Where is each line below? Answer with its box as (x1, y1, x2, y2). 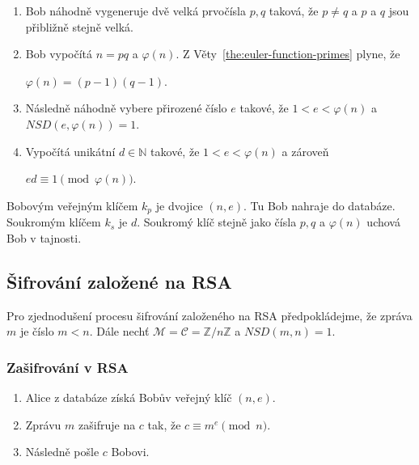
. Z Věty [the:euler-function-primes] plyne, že (176, 45, 400, 62)
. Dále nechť (89, 323, 150, 340)
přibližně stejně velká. (25, 18, 133, 35)
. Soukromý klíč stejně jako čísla (137, 213, 297, 230)
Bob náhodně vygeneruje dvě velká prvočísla (25, 2, 246, 19)
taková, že (269, 2, 319, 19)
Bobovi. (111, 443, 150, 460)
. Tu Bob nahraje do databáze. (243, 197, 396, 213)
